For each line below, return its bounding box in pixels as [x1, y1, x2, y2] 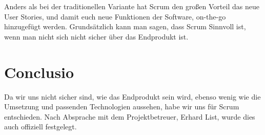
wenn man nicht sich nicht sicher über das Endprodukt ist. [4, 31, 189, 42]
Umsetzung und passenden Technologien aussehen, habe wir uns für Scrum [4, 101, 239, 112]
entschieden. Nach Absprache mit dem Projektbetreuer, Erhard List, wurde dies [4, 111, 255, 122]
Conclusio [4, 61, 74, 82]
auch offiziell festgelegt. [4, 121, 77, 132]
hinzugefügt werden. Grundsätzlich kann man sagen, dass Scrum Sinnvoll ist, [4, 21, 246, 32]
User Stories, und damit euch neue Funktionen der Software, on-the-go [4, 11, 226, 22]
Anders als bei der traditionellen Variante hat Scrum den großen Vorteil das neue [4, 1, 259, 11]
